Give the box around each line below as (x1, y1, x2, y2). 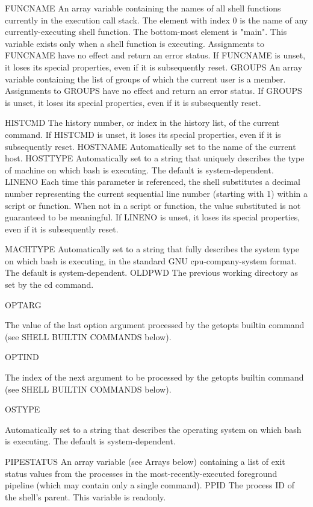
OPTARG (5, 298, 42, 311)
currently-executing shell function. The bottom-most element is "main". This (5, 25, 287, 38)
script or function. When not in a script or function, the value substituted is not (5, 199, 301, 211)
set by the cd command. (5, 278, 94, 291)
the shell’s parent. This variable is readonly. (5, 490, 166, 503)
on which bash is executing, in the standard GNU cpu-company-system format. (5, 254, 297, 267)
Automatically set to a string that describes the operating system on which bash (5, 423, 302, 435)
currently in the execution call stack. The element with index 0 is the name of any (5, 13, 308, 26)
